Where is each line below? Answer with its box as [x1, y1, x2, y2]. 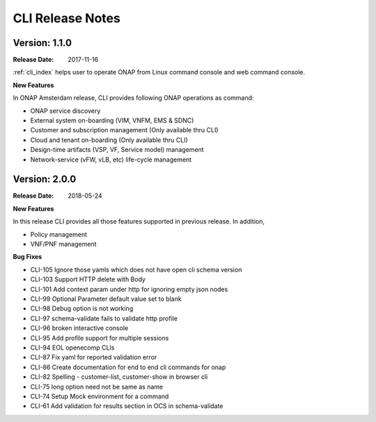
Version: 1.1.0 [13, 37, 72, 49]
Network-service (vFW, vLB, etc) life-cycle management [30, 155, 191, 164]
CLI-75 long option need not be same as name [30, 382, 164, 391]
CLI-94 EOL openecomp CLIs [30, 343, 115, 352]
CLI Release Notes [13, 10, 121, 26]
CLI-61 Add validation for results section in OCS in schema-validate [30, 402, 224, 410]
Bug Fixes [13, 253, 42, 261]
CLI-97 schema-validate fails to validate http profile [30, 314, 178, 322]
